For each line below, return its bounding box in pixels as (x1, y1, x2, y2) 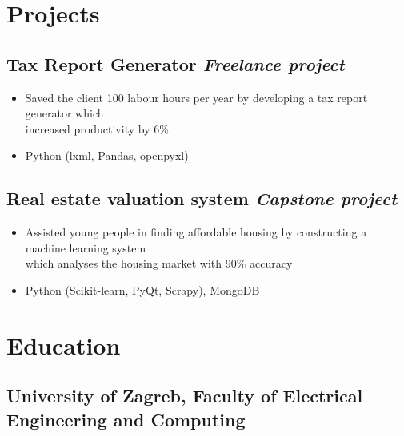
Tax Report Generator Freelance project (6, 51, 345, 76)
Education (6, 328, 121, 361)
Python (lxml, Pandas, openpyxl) (25, 147, 189, 164)
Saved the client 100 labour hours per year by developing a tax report (25, 89, 368, 105)
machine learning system (25, 239, 146, 256)
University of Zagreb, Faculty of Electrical (6, 383, 363, 408)
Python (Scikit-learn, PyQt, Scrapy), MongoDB (25, 281, 260, 298)
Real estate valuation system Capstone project (6, 186, 398, 211)
